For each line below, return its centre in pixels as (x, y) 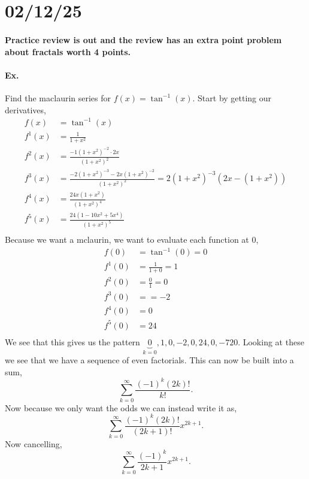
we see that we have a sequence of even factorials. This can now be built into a (149, 360)
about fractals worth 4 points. (68, 51)
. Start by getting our (232, 97)
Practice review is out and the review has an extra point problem (143, 39)
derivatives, (25, 109)
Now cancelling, (34, 443)
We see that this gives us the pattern (72, 341)
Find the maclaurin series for (58, 97)
